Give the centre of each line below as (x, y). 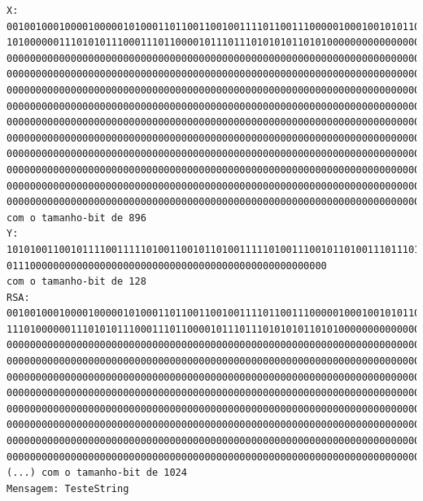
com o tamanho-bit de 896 (76, 218)
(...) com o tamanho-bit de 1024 (97, 473)
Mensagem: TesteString (68, 488)
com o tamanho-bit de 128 (76, 282)
